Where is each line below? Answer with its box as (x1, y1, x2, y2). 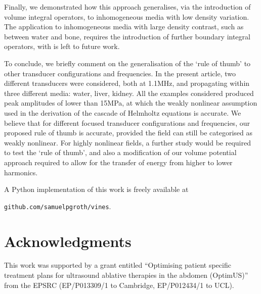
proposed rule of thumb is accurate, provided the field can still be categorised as (4, 127, 252, 138)
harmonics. (4, 167, 38, 177)
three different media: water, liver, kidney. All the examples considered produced (4, 87, 254, 98)
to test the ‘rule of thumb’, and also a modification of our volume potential (4, 147, 237, 158)
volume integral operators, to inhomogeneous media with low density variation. (4, 11, 249, 22)
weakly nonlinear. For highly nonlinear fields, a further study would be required (4, 137, 251, 148)
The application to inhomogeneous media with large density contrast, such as (4, 21, 244, 32)
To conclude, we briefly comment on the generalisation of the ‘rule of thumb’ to (4, 58, 251, 68)
